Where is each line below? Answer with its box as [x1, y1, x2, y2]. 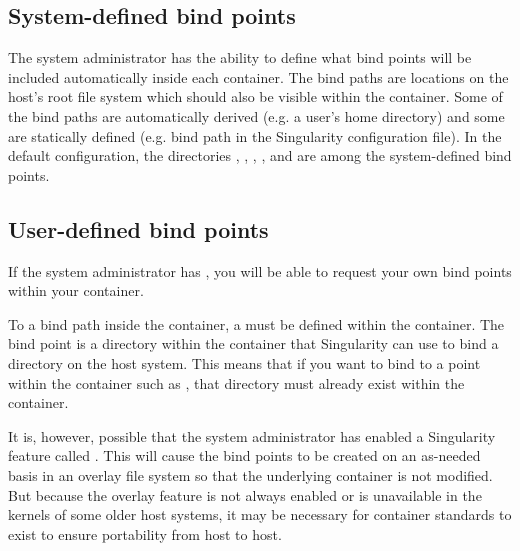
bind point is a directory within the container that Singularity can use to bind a [8, 333, 499, 354]
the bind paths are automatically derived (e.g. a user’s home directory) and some [8, 105, 505, 126]
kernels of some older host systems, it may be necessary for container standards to [8, 504, 512, 525]
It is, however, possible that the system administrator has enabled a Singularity [8, 425, 496, 446]
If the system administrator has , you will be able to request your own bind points [8, 260, 512, 281]
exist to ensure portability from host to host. [8, 523, 282, 544]
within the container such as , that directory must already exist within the [8, 372, 465, 393]
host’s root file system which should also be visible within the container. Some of [8, 86, 503, 107]
